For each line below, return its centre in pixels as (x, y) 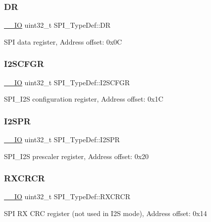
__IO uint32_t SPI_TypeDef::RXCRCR (67, 196)
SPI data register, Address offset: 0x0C (63, 41)
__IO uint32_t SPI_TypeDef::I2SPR (62, 139)
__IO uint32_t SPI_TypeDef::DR (57, 25)
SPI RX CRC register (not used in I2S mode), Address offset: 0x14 (105, 213)
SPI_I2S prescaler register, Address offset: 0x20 (77, 156)
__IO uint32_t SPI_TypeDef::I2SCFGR (67, 82)
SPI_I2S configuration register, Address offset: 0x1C (84, 99)
